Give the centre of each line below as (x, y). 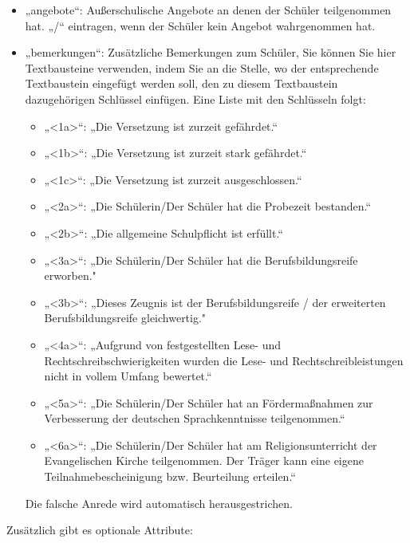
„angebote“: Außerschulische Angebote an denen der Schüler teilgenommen (208, 10)
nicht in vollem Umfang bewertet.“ (128, 376)
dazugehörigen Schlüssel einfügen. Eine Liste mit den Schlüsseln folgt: (195, 98)
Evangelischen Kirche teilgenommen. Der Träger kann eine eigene (204, 460)
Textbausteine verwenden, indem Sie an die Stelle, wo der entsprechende (202, 67)
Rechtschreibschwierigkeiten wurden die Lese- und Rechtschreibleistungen (224, 360)
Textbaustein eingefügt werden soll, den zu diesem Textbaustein (181, 83)
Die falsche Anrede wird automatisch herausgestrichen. (159, 503)
